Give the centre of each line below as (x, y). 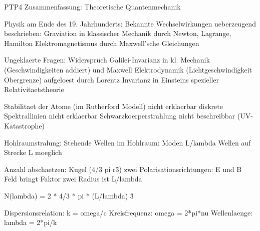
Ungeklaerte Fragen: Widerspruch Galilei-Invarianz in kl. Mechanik (107, 60)
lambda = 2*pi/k (31, 222)
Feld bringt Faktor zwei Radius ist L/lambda (73, 179)
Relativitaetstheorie (34, 89)
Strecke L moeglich (33, 152)
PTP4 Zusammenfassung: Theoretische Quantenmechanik (92, 6)
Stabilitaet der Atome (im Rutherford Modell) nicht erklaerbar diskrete (113, 106)
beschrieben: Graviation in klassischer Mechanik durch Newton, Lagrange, (118, 33)
